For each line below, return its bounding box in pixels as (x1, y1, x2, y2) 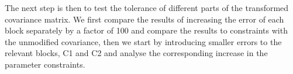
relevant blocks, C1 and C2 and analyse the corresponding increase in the (5, 47, 268, 59)
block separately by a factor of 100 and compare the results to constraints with (5, 24, 288, 36)
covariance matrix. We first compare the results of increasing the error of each (5, 13, 284, 25)
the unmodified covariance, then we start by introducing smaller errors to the (5, 35, 282, 47)
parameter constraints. (5, 58, 85, 70)
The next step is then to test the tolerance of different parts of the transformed (5, 2, 289, 13)
